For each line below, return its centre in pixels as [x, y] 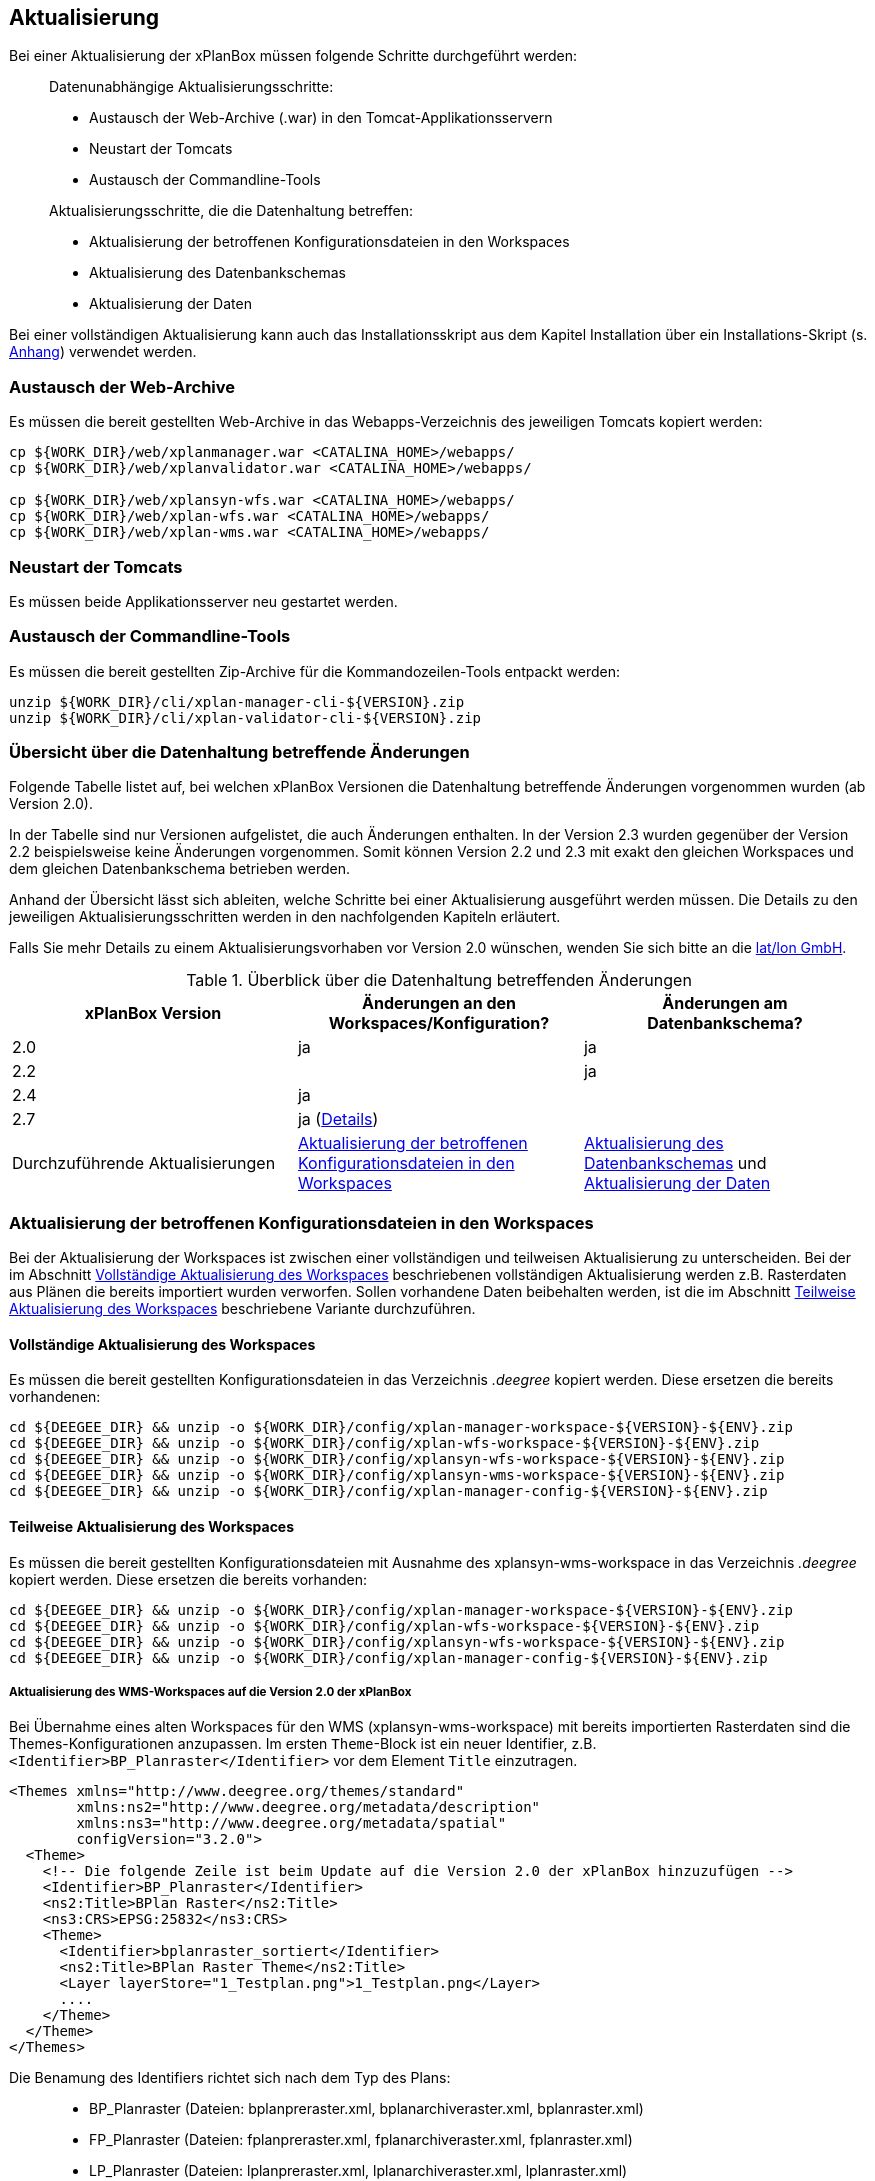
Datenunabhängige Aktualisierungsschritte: [191, 87]
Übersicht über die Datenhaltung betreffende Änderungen [239, 752]
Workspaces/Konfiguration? [439, 1023]
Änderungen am [725, 1003]
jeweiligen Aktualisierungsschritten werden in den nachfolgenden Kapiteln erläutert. [285, 917]
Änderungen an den [438, 1003]
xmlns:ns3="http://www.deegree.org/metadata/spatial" [291, 1823]
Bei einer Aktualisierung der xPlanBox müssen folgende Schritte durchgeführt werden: [293, 56]
